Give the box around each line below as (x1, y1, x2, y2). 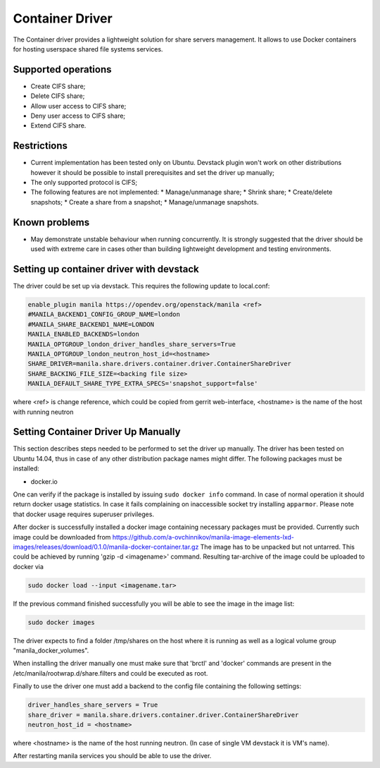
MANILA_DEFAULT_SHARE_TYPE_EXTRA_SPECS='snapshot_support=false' (27, 379, 258, 388)
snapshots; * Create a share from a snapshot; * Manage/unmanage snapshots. (30, 197, 259, 206)
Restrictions (13, 140, 68, 152)
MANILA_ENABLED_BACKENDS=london (27, 330, 140, 339)
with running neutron (13, 408, 74, 416)
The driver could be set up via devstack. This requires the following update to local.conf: (13, 282, 270, 291)
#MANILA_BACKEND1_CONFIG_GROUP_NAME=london (27, 310, 181, 319)
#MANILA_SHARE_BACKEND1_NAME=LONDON (27, 320, 155, 328)
